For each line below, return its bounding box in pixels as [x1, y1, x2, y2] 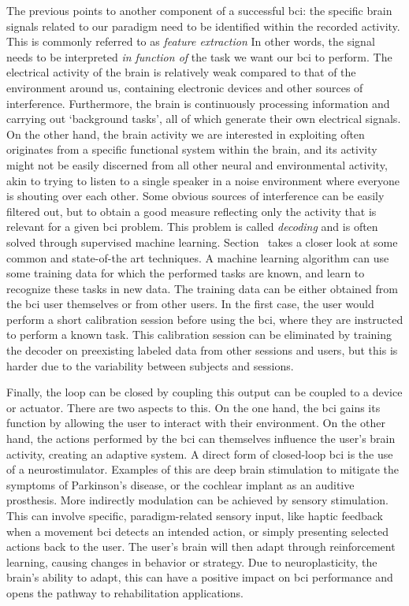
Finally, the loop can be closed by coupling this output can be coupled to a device [6, 384, 403, 400]
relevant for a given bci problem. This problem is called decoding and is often [6, 218, 378, 235]
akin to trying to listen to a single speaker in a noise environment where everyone [6, 172, 400, 188]
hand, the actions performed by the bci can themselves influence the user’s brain [6, 430, 396, 447]
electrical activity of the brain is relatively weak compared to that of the [6, 64, 356, 80]
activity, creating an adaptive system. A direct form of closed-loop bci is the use [6, 445, 393, 462]
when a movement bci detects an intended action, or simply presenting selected [6, 522, 389, 539]
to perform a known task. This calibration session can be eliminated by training [6, 326, 392, 343]
